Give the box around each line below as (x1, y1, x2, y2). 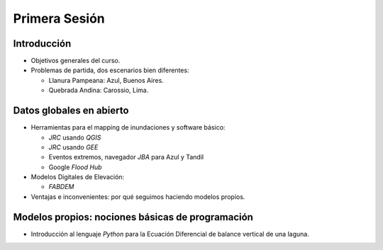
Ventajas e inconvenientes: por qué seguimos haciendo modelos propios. (30, 192, 245, 201)
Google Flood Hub (48, 163, 102, 171)
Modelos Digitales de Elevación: (30, 173, 124, 181)
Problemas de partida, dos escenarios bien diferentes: (30, 66, 189, 74)
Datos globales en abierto (13, 105, 129, 117)
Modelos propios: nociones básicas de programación (13, 211, 253, 223)
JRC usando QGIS (48, 133, 101, 142)
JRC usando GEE (48, 142, 99, 152)
